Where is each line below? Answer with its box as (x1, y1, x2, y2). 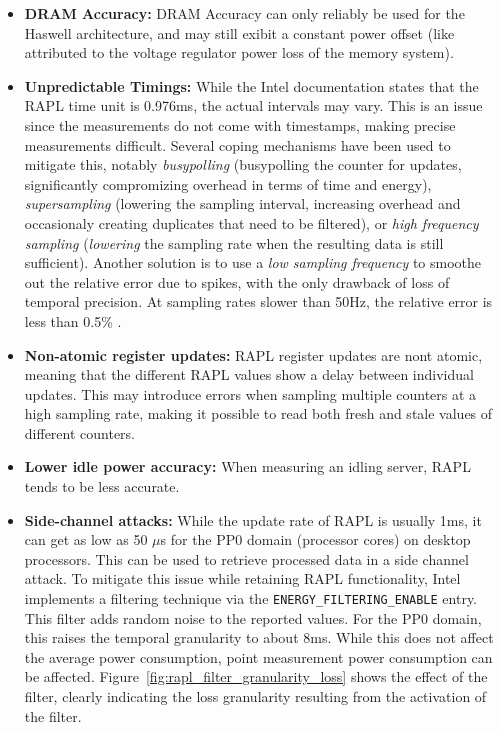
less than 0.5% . (24, 310, 122, 331)
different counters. (24, 422, 136, 443)
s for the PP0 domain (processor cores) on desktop (160, 529, 471, 550)
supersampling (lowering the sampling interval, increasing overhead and (24, 193, 461, 214)
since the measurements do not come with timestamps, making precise (24, 114, 456, 135)
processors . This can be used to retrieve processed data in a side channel (24, 548, 469, 569)
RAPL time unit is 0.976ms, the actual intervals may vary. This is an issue (24, 95, 483, 116)
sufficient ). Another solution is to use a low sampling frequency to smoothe (24, 252, 482, 273)
